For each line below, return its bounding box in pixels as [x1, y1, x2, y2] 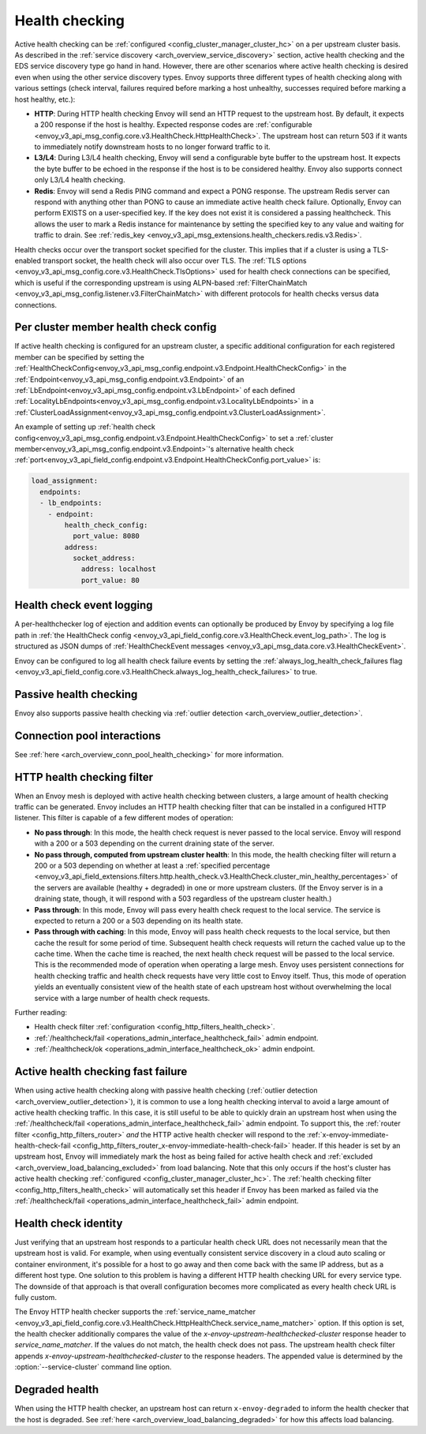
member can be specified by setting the [14, 352, 145, 362]
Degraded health [14, 1383, 99, 1396]
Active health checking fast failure [14, 1065, 188, 1078]
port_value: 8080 [72, 532, 140, 540]
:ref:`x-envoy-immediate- [306, 1130, 390, 1139]
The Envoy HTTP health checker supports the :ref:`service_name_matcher [14, 1307, 256, 1316]
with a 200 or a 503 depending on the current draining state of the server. [34, 838, 275, 848]
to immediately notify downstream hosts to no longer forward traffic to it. [34, 142, 271, 151]
